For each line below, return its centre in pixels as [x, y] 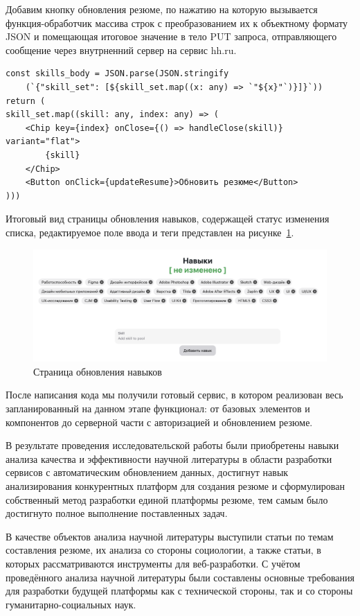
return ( [26, 101]
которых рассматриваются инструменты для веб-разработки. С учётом [153, 563]
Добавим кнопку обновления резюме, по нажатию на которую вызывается [162, 9]
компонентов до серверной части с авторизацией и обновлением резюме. [159, 422]
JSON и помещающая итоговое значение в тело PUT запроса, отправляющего [171, 36]
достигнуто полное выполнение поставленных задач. [117, 513]
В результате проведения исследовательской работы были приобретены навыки [172, 445]
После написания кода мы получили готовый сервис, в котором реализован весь [174, 395]
